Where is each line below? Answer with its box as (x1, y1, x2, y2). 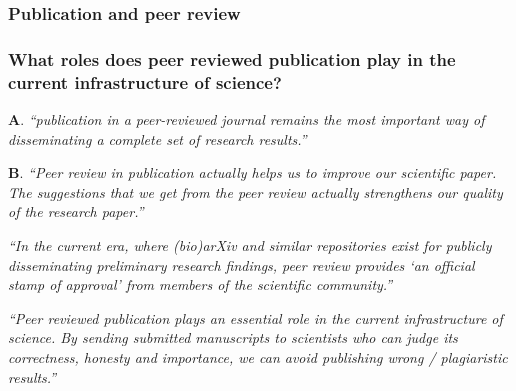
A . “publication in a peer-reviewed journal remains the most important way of (8, 108, 485, 129)
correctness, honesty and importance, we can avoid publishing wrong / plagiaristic (8, 346, 508, 367)
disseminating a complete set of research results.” (8, 128, 307, 149)
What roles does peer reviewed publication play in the (8, 46, 456, 71)
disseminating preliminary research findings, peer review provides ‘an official (8, 254, 475, 275)
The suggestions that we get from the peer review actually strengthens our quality (8, 181, 503, 202)
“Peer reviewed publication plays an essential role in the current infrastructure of (8, 307, 503, 328)
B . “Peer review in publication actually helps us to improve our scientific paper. (8, 162, 497, 183)
